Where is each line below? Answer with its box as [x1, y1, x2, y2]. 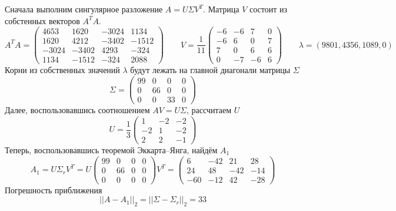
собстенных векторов [5, 14, 80, 27]
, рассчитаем [187, 104, 232, 116]
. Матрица [203, 3, 239, 15]
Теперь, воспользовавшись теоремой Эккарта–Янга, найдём [5, 143, 218, 156]
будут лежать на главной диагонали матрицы [130, 64, 291, 76]
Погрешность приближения [5, 183, 102, 196]
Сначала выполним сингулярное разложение [5, 3, 163, 15]
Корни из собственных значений [5, 64, 120, 76]
